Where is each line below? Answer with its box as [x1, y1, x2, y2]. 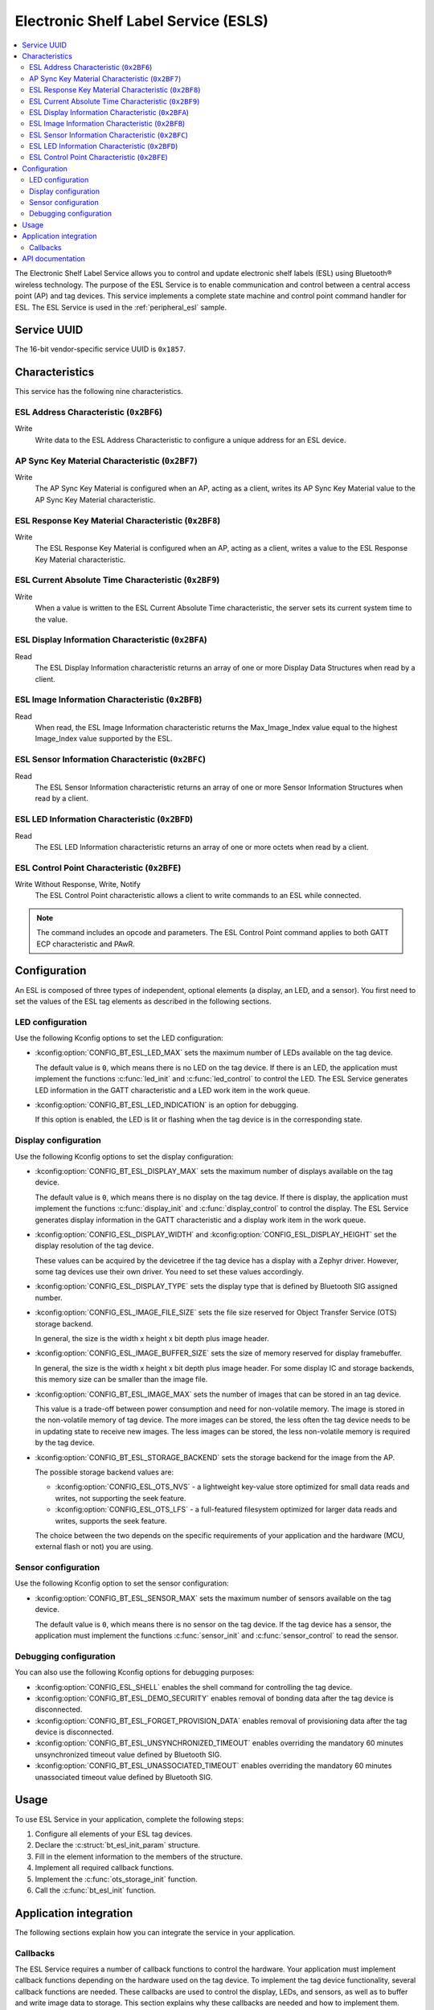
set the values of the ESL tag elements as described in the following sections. [14, 996, 272, 1006]
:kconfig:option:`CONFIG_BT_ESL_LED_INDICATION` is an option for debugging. [35, 1100, 299, 1110]
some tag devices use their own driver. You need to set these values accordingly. [35, 1267, 305, 1277]
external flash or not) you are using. [35, 1542, 154, 1552]
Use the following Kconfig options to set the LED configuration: [14, 1033, 224, 1043]
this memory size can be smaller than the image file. [35, 1375, 208, 1384]
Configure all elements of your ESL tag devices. [35, 1829, 193, 1839]
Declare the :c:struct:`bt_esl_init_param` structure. [35, 1840, 201, 1850]
